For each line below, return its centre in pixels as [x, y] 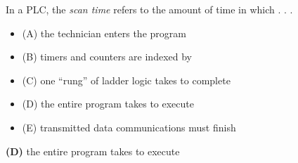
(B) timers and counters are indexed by [107, 57]
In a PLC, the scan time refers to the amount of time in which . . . [149, 9]
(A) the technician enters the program [104, 33]
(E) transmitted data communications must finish [129, 127]
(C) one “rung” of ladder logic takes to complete [126, 80]
